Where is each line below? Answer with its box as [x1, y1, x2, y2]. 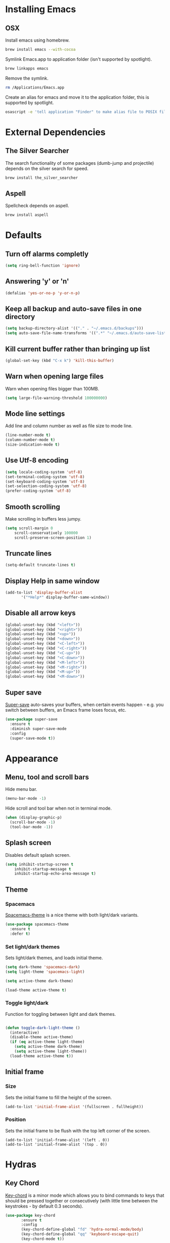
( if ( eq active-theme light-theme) [10, 1039, 85, 1045]
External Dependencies [5, 126, 106, 138]
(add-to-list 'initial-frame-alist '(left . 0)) [5, 1137, 110, 1143]
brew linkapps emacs [5, 66, 49, 71]
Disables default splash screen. [5, 852, 71, 858]
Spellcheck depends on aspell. [5, 203, 69, 209]
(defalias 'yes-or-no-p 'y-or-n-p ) [5, 290, 80, 296]
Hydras [5, 1158, 37, 1170]
